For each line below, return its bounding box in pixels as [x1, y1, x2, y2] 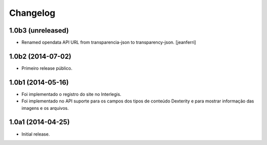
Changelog [9, 7, 55, 18]
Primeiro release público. [21, 65, 73, 71]
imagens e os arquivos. [21, 105, 69, 111]
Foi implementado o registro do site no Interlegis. [21, 91, 122, 97]
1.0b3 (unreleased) [9, 26, 69, 35]
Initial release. [21, 131, 50, 137]
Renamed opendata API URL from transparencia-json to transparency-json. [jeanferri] [21, 40, 196, 46]
